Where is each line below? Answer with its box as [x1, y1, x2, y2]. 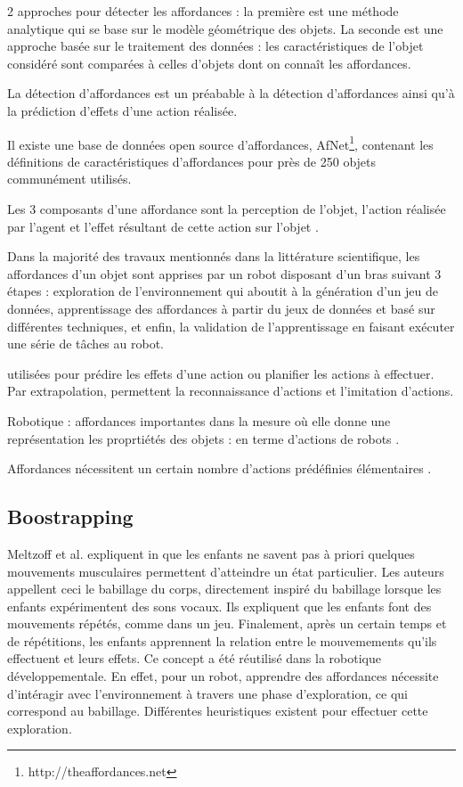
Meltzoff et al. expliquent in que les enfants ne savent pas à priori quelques [7, 544, 415, 562]
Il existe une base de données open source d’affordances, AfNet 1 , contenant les [7, 132, 434, 153]
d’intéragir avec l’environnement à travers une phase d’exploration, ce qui [7, 684, 408, 702]
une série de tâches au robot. [7, 334, 164, 353]
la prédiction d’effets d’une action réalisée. [7, 101, 238, 119]
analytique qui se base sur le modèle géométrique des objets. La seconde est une [7, 19, 443, 37]
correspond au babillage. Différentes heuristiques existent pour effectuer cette [7, 701, 428, 720]
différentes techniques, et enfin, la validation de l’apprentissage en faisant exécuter [7, 316, 455, 335]
